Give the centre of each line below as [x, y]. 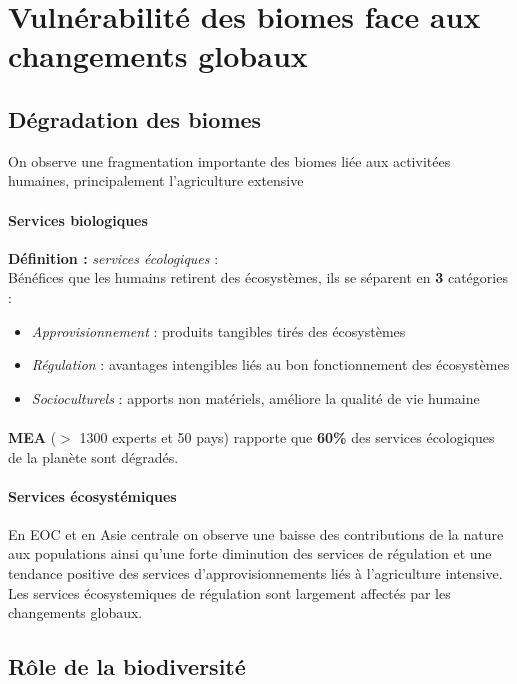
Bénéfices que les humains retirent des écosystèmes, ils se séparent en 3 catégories [258, 277]
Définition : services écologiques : [113, 257]
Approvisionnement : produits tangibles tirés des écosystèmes [218, 330]
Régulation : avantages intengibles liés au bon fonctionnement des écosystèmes [270, 364]
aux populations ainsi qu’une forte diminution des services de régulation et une [250, 553]
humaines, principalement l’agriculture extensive [156, 180]
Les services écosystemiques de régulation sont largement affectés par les [229, 592]
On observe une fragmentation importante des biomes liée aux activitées [229, 160]
